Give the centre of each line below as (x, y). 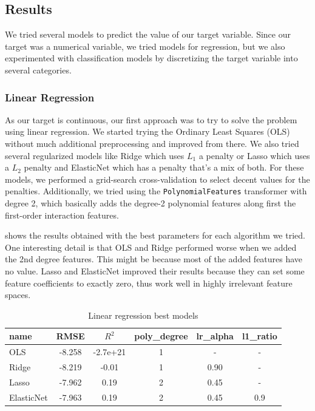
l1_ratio (259, 336)
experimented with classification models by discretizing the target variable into (151, 58)
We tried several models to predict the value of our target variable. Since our (148, 34)
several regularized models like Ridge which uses (95, 155)
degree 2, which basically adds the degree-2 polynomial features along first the (151, 203)
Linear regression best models (143, 315)
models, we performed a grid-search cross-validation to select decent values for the (157, 179)
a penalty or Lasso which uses (254, 155)
